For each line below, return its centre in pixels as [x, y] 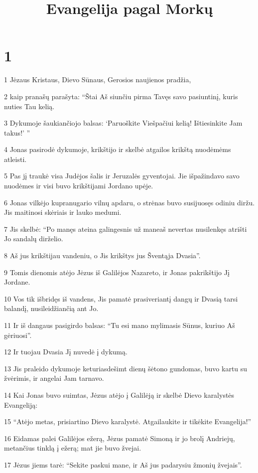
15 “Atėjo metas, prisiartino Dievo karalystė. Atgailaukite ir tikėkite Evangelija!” [128, 421]
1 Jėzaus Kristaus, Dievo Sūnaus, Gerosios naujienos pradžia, [98, 79]
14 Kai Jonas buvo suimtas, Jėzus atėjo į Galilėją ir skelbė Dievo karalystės [119, 394]
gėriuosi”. [18, 335]
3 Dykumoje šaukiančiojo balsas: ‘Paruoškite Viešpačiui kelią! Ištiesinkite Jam [123, 123]
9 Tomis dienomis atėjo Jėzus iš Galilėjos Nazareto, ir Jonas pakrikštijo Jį [117, 272]
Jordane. [17, 282]
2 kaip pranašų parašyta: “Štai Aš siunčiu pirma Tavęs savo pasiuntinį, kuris [121, 96]
